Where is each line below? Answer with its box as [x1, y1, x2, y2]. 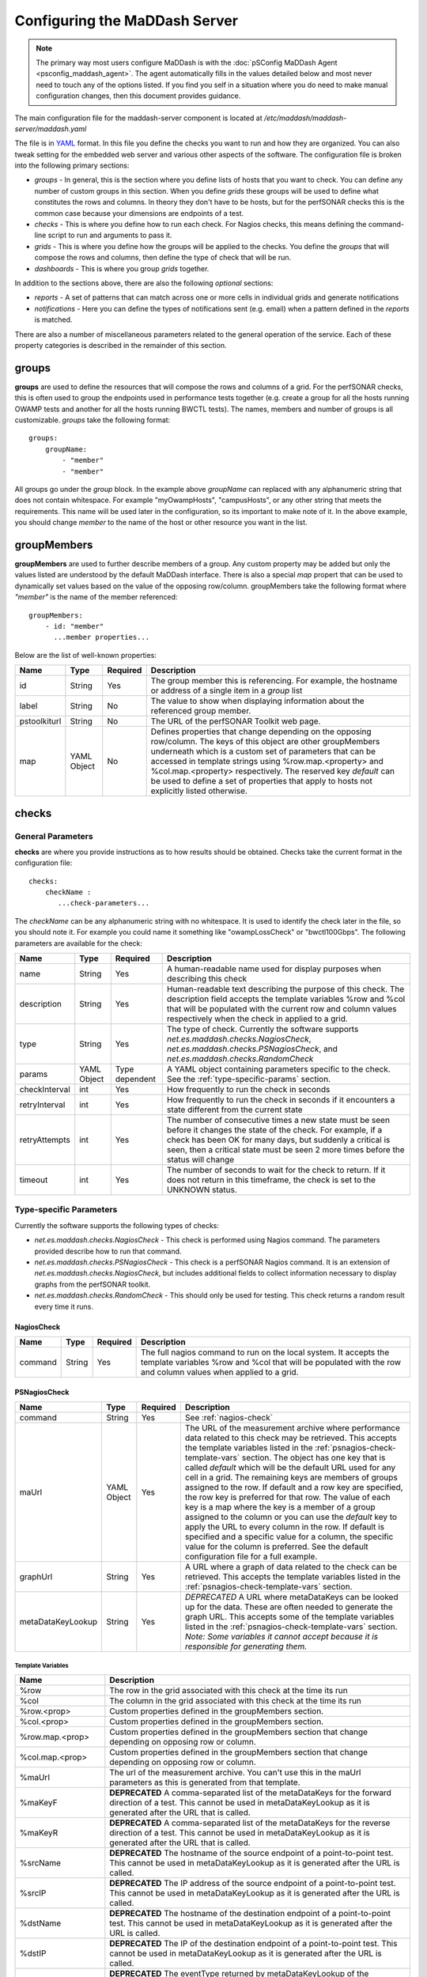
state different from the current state [166, 1104, 304, 1115]
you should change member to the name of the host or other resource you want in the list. [14, 518, 308, 527]
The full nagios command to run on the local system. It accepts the [140, 1347, 390, 1358]
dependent [115, 1074, 156, 1085]
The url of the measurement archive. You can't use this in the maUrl [109, 1767, 361, 1778]
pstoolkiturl [19, 716, 62, 727]
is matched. [34, 315, 73, 324]
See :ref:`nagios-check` [184, 1412, 273, 1423]
